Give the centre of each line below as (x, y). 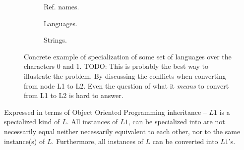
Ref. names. (61, 6)
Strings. (55, 40)
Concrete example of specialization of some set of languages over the (128, 56)
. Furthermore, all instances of (97, 141)
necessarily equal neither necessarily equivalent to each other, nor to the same (122, 131)
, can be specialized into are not (177, 122)
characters (39, 66)
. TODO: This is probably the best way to (144, 66)
